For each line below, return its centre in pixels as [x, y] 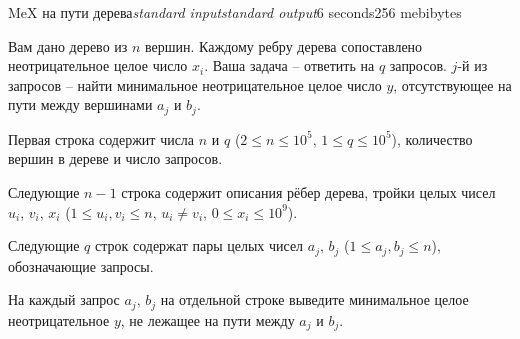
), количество [432, 138]
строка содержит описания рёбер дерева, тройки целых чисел [308, 192]
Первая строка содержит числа [101, 138]
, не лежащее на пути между [207, 319]
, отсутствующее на [452, 84]
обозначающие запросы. [81, 265]
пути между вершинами [80, 104]
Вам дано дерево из [68, 45]
